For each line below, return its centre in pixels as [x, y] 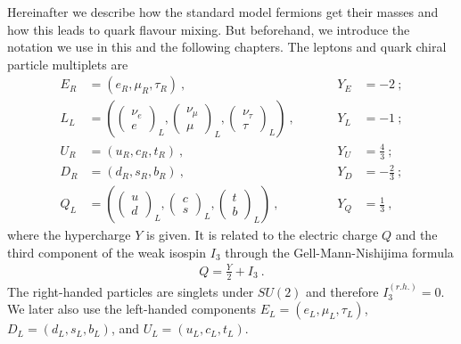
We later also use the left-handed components [132, 309]
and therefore [342, 291]
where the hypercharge [69, 235]
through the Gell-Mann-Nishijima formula [339, 252]
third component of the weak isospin [107, 252]
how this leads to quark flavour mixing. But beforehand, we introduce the [209, 29]
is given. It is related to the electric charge [262, 235]
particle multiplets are [68, 64]
